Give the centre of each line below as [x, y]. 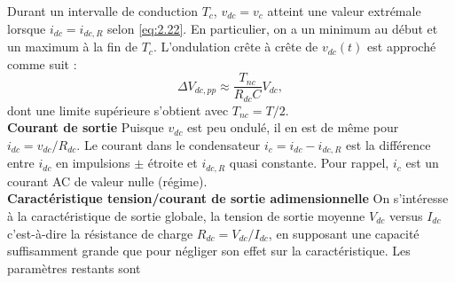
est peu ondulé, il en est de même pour [293, 127]
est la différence [388, 144]
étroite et [173, 163]
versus [406, 216]
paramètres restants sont [74, 267]
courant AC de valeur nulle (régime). [107, 181]
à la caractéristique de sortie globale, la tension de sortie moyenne [186, 216]
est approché [402, 47]
